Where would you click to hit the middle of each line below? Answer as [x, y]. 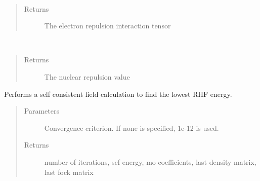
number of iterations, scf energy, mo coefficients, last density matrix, [150, 161]
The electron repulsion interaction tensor [107, 26]
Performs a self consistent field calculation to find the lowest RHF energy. [118, 94]
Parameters [41, 111]
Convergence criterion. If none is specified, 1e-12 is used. [132, 128]
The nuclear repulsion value [87, 76]
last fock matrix [69, 172]
